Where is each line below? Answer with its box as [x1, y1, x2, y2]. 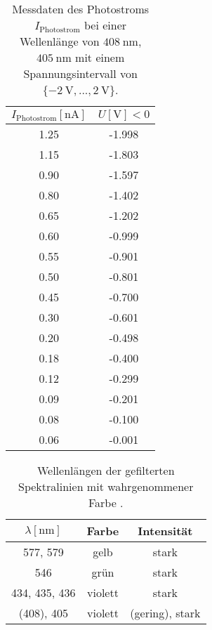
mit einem [75, 49, 125, 65]
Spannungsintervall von [23, 65, 138, 81]
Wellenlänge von [19, 33, 100, 49]
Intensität [138, 523, 193, 539]
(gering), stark [130, 605, 201, 621]
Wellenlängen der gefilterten [37, 462, 175, 478]
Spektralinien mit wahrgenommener [18, 478, 194, 494]
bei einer [84, 17, 127, 33]
